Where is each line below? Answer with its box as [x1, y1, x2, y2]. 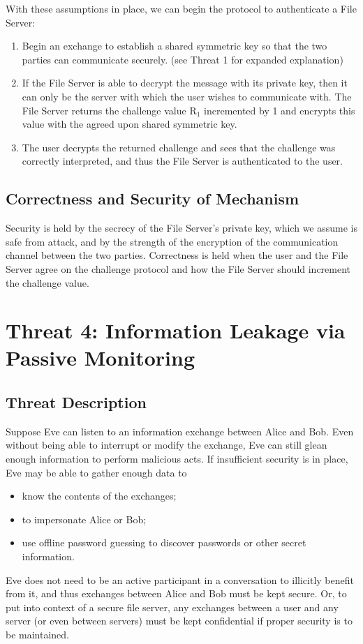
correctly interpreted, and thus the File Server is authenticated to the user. [22, 153, 343, 168]
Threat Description [6, 391, 147, 413]
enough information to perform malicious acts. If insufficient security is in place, [6, 451, 348, 466]
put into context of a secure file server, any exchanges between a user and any [6, 599, 339, 614]
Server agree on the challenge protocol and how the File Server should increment [6, 261, 351, 276]
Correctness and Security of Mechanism [6, 188, 299, 209]
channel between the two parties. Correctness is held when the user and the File [6, 248, 348, 262]
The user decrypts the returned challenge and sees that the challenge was [22, 140, 336, 154]
